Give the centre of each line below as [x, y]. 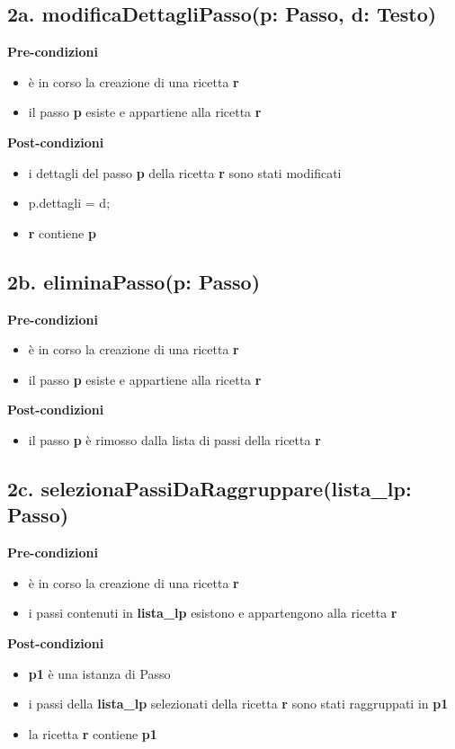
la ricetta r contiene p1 [93, 733]
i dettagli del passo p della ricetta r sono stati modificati [185, 172]
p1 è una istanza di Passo [99, 673]
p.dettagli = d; [69, 203]
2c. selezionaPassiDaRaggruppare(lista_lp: [210, 488]
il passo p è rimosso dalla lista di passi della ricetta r [174, 439]
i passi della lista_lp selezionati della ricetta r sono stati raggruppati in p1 [238, 704]
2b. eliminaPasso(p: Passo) [134, 281]
